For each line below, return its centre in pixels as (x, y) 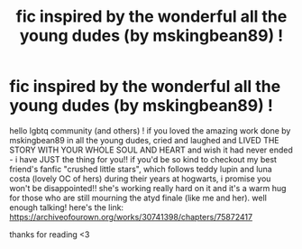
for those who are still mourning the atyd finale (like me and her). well (138, 198)
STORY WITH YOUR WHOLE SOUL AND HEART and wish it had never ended (151, 150)
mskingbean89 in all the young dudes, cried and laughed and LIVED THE (144, 140)
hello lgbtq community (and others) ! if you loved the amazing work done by (150, 130)
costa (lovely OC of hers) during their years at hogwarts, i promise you (140, 179)
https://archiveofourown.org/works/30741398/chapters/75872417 (131, 217)
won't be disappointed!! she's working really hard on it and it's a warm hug (148, 188)
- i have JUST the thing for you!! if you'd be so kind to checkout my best (143, 159)
